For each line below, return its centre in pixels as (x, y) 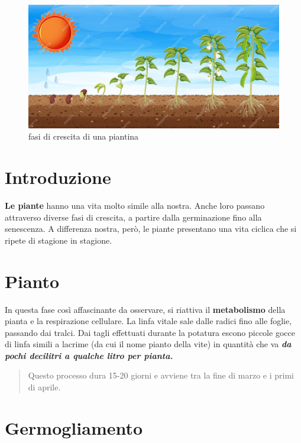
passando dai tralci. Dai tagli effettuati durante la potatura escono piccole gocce (150, 332)
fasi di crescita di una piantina (84, 136)
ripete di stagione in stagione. (59, 240)
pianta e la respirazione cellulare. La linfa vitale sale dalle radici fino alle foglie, (148, 321)
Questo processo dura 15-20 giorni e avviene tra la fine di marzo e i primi (161, 375)
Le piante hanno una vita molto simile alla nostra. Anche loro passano (135, 205)
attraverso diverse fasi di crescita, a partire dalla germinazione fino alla (133, 217)
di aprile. (44, 387)
